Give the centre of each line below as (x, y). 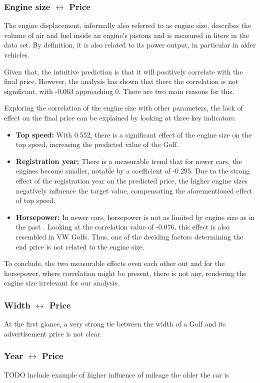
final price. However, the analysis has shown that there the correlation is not (121, 81)
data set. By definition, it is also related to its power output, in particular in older (130, 45)
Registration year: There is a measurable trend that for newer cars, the (129, 161)
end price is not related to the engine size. (80, 246)
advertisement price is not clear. (53, 333)
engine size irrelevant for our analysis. (62, 283)
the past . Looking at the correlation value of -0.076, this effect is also (122, 227)
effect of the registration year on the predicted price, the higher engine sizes (131, 180)
